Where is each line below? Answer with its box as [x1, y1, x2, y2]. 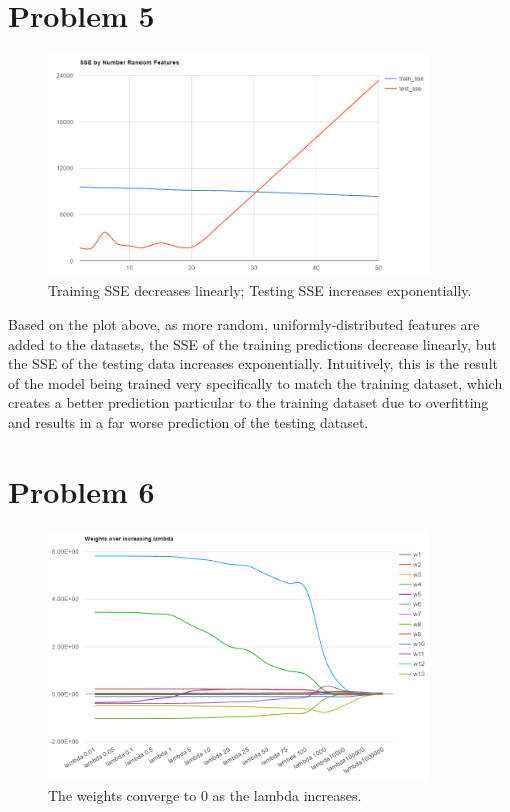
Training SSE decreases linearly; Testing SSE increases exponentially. [48, 280, 472, 301]
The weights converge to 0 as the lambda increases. [48, 785, 362, 806]
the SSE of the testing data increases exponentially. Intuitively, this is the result [8, 353, 498, 374]
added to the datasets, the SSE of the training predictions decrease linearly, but [8, 333, 497, 354]
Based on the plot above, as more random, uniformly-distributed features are [8, 313, 480, 334]
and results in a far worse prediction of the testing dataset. [8, 411, 369, 432]
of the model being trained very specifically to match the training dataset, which [8, 372, 503, 393]
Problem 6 [8, 470, 155, 511]
